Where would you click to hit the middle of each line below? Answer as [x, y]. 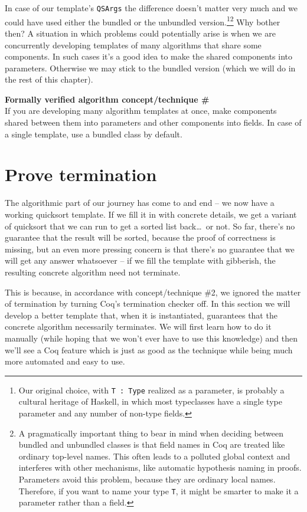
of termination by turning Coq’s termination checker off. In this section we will [148, 303]
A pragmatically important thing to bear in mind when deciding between [151, 433]
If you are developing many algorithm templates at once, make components [141, 111]
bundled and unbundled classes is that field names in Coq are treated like [152, 444]
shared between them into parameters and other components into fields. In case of [153, 122]
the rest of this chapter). [49, 79]
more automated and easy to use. [65, 361]
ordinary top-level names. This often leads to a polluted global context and [154, 456]
